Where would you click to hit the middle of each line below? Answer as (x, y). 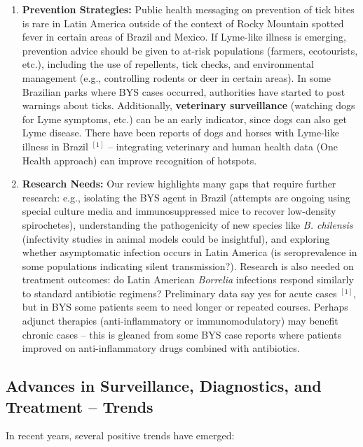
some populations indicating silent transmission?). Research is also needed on (188, 265)
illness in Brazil (55, 146)
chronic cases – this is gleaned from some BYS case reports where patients (181, 334)
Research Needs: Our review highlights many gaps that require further (179, 184)
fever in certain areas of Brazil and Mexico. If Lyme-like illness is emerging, (184, 37)
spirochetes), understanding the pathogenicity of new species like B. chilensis (187, 224)
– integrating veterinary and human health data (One (222, 146)
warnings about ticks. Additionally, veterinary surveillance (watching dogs (189, 105)
